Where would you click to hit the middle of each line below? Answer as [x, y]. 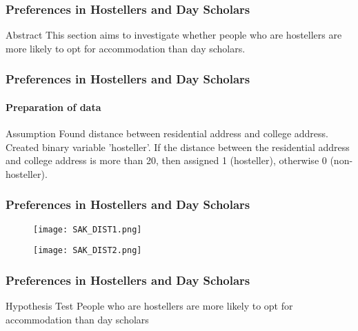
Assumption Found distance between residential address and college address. [167, 133]
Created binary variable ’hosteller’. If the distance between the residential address [178, 147]
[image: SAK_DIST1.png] [88, 229]
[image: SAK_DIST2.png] [88, 251]
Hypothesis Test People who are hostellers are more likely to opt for [149, 306]
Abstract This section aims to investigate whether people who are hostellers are [174, 35]
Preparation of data [53, 107]
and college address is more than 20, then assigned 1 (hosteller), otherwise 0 [166, 160]
